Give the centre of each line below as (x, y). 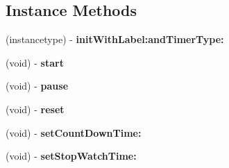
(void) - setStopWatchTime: (71, 156)
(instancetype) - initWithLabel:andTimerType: (115, 39)
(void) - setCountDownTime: (74, 132)
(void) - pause (37, 86)
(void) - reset (35, 109)
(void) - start (35, 62)
